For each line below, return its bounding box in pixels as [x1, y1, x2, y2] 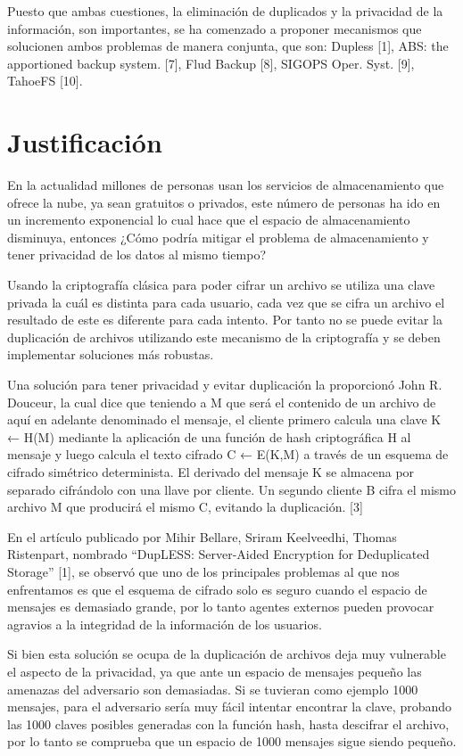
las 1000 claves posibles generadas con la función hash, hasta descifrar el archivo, [7, 714, 450, 733]
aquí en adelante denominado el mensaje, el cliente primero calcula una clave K [7, 410, 442, 429]
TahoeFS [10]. [7, 71, 83, 90]
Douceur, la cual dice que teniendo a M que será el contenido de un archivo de [7, 392, 436, 411]
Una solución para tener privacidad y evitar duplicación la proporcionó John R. [7, 375, 442, 394]
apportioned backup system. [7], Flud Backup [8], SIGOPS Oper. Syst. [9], [7, 53, 415, 72]
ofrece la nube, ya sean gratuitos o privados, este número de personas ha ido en [7, 193, 441, 211]
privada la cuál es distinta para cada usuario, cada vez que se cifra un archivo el [7, 292, 445, 311]
